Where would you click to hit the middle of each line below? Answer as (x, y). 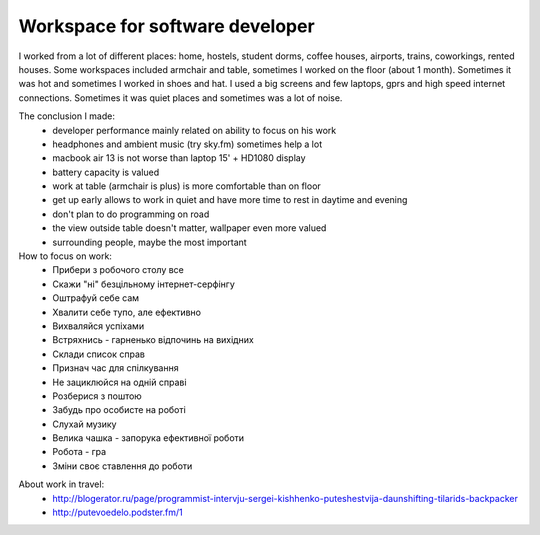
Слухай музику (84, 424)
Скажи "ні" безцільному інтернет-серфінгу (143, 284)
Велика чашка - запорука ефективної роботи (148, 438)
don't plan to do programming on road (131, 214)
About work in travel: (61, 484)
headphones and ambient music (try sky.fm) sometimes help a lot (187, 144)
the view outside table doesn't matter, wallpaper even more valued (189, 228)
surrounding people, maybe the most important (149, 242)
